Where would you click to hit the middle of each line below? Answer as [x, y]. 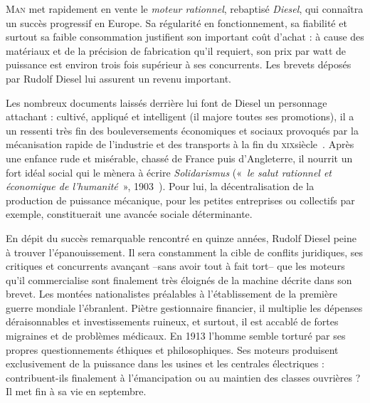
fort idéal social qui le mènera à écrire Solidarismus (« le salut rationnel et [169, 172]
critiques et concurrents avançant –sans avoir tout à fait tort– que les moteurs [175, 266]
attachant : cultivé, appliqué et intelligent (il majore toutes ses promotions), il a [180, 116]
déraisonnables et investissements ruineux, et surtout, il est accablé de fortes [172, 321]
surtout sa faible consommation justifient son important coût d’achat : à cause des [185, 37]
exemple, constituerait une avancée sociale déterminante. [129, 214]
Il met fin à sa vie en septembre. [76, 391]
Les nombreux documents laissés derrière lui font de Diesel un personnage [166, 102]
